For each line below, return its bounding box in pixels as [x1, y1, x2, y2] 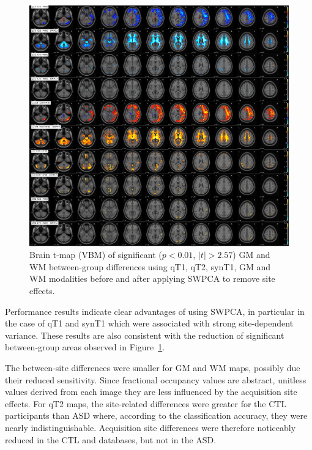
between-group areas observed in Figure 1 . [5, 341, 165, 353]
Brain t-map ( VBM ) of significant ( [29, 248, 162, 261]
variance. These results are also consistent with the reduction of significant [5, 328, 284, 341]
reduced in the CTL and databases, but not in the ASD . [5, 433, 217, 446]
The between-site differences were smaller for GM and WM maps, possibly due [5, 361, 300, 374]
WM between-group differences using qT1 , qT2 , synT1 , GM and [29, 260, 271, 273]
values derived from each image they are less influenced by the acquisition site [5, 385, 297, 398]
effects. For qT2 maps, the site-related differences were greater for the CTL [5, 397, 287, 410]
